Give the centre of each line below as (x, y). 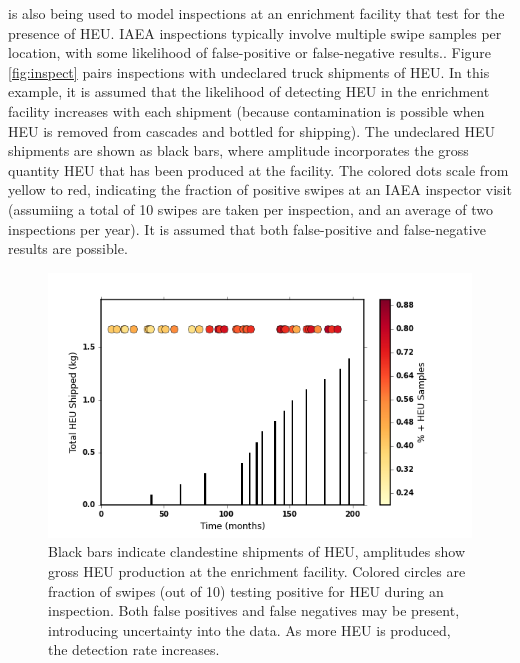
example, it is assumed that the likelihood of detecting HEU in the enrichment (249, 91)
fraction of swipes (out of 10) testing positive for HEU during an (246, 590)
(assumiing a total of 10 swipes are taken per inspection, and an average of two (251, 208)
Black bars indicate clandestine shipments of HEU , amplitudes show (257, 551)
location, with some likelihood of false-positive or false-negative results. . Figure (250, 52)
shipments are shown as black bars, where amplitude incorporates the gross (238, 150)
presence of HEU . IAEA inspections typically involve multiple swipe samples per (255, 32)
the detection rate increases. (134, 649)
